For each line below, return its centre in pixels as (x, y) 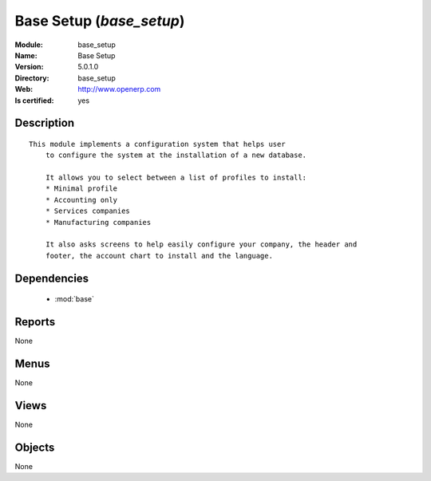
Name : (26, 55)
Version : (29, 67)
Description (45, 123)
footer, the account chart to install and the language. (159, 256)
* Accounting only (81, 200)
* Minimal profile (81, 189)
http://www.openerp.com (119, 89)
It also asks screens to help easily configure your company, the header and (201, 244)
